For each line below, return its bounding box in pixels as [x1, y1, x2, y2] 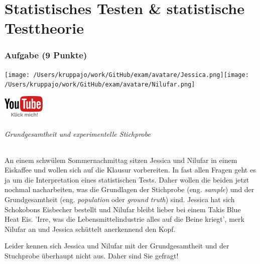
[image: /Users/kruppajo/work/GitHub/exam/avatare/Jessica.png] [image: [5, 71, 249, 78]
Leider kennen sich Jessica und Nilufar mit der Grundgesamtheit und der [5, 240, 229, 251]
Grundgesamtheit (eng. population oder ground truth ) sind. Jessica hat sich [5, 194, 235, 205]
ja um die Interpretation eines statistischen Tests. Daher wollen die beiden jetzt [5, 174, 249, 185]
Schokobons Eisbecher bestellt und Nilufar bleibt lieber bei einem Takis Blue [5, 204, 241, 214]
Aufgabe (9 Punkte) [5, 49, 87, 61]
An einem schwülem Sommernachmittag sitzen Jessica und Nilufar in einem [5, 154, 237, 165]
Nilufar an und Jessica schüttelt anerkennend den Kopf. [5, 223, 176, 234]
